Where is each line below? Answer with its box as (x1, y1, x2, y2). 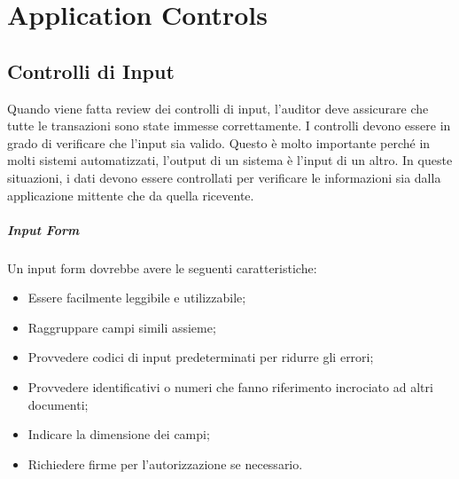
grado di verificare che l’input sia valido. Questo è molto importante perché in (7, 133, 431, 152)
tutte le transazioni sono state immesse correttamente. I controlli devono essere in (7, 116, 451, 135)
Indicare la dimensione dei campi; (27, 425, 210, 444)
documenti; (27, 395, 89, 413)
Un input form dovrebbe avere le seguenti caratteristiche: (7, 258, 317, 277)
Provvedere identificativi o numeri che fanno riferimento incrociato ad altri (27, 378, 433, 397)
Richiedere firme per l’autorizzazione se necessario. (27, 454, 303, 473)
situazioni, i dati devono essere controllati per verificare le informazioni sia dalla (7, 168, 441, 186)
